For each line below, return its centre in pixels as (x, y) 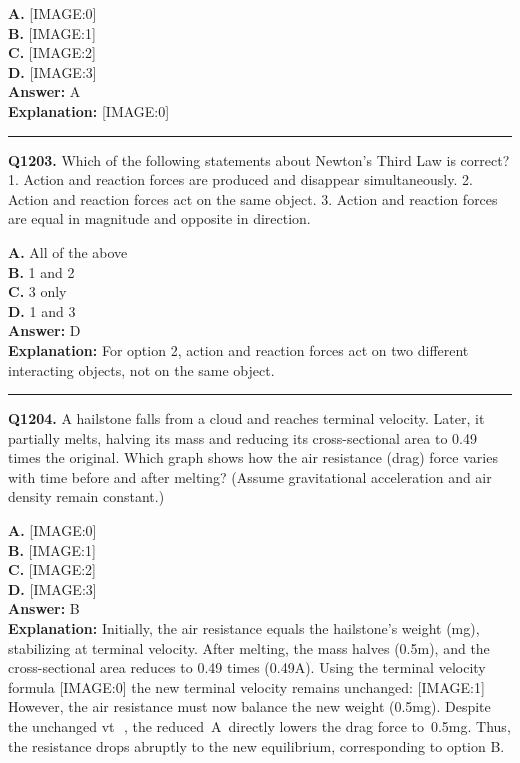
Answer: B (44, 608)
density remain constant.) (86, 496)
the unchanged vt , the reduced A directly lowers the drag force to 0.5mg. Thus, (259, 726)
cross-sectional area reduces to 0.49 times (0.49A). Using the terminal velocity (247, 667)
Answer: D (44, 330)
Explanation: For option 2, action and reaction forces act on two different (238, 349)
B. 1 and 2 (41, 271)
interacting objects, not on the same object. (141, 369)
